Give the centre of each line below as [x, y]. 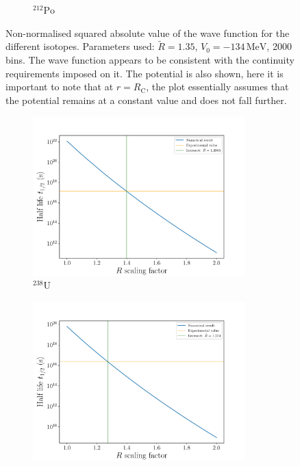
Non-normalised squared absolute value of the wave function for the [148, 33]
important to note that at [60, 87]
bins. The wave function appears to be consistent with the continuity [150, 60]
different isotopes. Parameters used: [80, 46]
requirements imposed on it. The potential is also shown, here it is [145, 73]
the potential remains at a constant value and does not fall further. [146, 100]
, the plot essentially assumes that [217, 87]
